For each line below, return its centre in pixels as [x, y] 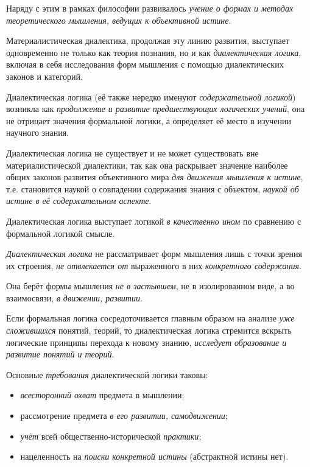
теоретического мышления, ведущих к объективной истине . [119, 20]
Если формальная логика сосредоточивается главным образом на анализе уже [150, 318]
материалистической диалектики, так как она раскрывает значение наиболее [147, 165]
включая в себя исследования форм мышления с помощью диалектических [145, 64]
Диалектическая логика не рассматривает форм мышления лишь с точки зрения [154, 254]
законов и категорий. [44, 76]
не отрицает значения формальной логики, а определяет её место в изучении [149, 120]
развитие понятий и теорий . [60, 354]
